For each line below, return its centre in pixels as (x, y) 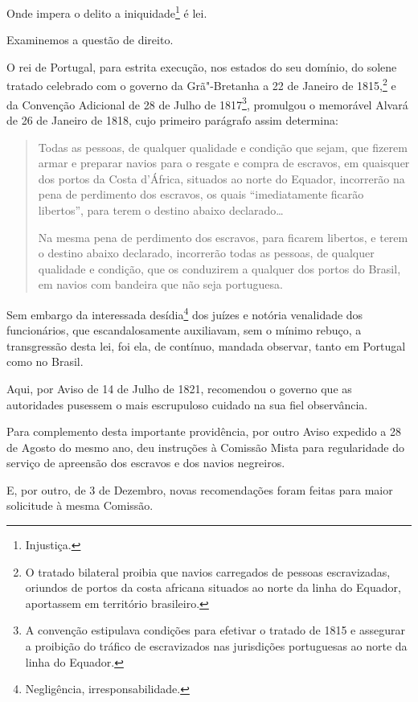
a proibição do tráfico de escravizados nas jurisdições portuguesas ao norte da (216, 646)
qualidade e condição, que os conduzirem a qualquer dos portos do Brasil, (219, 268)
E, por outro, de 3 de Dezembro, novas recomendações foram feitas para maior (200, 489)
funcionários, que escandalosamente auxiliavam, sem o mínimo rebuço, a (184, 330)
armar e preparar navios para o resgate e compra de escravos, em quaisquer (224, 163)
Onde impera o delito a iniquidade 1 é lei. (107, 12)
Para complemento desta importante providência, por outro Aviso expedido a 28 (204, 431)
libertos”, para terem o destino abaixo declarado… (161, 209)
